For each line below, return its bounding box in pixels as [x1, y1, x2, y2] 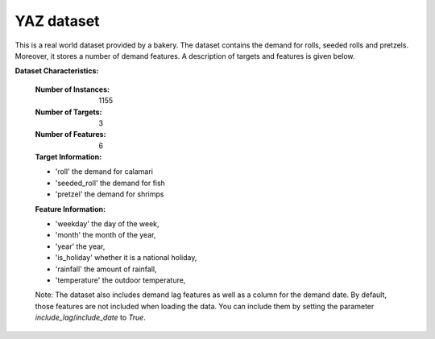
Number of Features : [35, 130, 106, 139]
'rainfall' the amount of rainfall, [55, 264, 157, 274]
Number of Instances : [35, 85, 110, 94]
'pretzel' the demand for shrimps [55, 189, 164, 199]
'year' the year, [55, 242, 106, 251]
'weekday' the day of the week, [55, 219, 160, 229]
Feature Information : [35, 204, 106, 213]
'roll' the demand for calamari [55, 167, 153, 176]
